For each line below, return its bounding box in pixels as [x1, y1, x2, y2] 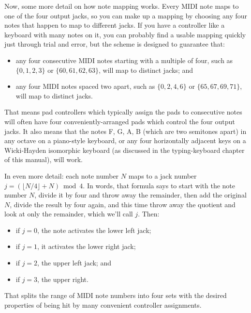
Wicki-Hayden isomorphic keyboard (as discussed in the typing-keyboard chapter [4, 145, 245, 155]
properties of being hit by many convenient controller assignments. [4, 299, 202, 310]
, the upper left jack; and [37, 258, 111, 268]
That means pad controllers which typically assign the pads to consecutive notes [4, 107, 242, 117]
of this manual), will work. [4, 154, 83, 165]
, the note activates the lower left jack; [37, 225, 151, 235]
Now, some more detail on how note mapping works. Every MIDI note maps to [4, 1, 239, 11]
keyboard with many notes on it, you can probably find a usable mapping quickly [4, 29, 246, 39]
